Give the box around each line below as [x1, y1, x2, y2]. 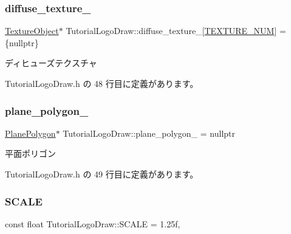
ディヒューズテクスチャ [5, 57, 97, 69]
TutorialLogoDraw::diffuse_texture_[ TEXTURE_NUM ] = [66, 24, 286, 37]
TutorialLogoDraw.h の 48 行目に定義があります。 [5, 77, 199, 89]
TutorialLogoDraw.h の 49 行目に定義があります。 [5, 168, 199, 180]
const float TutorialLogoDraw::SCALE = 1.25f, [5, 217, 180, 230]
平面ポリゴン [5, 147, 56, 160]
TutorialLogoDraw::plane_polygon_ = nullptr [63, 126, 235, 139]
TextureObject [5, 24, 59, 37]
